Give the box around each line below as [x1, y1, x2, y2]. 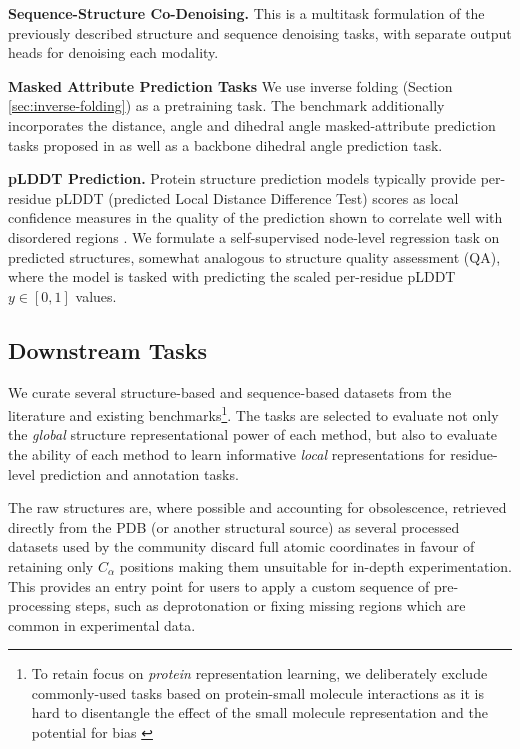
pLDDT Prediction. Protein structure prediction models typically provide [8, 168, 477, 189]
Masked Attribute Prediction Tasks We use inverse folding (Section [8, 75, 453, 96]
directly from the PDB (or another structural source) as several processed [8, 516, 460, 537]
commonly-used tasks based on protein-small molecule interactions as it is [31, 682, 484, 703]
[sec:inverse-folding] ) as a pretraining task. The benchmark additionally [8, 95, 445, 116]
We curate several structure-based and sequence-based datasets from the [8, 381, 452, 402]
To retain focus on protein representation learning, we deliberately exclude [31, 663, 488, 684]
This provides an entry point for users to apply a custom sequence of [8, 575, 430, 596]
